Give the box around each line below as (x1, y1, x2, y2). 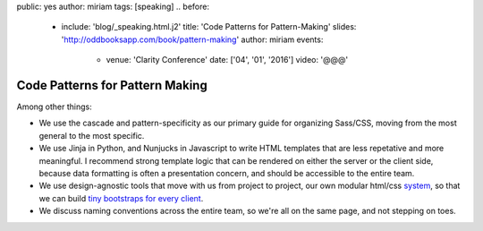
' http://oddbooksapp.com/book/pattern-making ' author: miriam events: (61, 34, 324, 45)
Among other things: (16, 101, 93, 112)
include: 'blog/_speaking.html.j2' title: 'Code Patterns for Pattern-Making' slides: (61, 21, 357, 32)
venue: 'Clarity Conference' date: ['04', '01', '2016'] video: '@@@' (106, 55, 349, 65)
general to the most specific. (38, 130, 145, 141)
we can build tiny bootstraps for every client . (38, 192, 204, 203)
